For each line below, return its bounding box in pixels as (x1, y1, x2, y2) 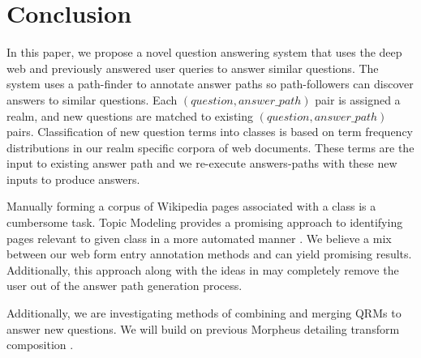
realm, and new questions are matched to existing (6, 107, 254, 124)
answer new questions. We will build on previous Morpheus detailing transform (6, 320, 400, 337)
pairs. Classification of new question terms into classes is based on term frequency (6, 123, 413, 140)
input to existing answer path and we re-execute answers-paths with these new (6, 155, 397, 172)
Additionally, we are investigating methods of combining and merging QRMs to (6, 305, 402, 322)
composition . (6, 336, 74, 353)
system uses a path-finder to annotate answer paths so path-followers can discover (6, 75, 414, 92)
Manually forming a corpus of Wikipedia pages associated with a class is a (6, 198, 376, 215)
